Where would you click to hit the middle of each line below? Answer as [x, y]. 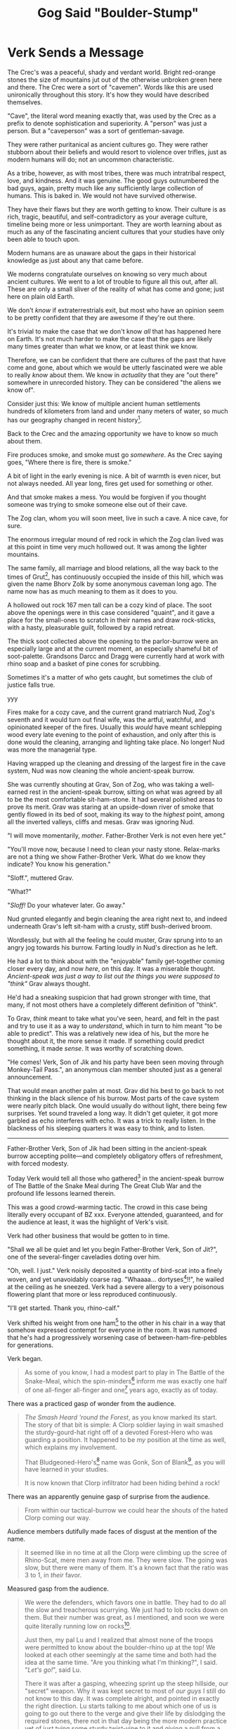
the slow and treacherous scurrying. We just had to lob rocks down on [126, 1610]
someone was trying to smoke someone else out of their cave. [97, 504]
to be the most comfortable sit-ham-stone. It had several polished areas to [115, 800]
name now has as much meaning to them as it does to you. [92, 592]
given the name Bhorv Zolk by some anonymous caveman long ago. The [112, 584]
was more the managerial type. [52, 750]
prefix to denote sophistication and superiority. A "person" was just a [107, 123]
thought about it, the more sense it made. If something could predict [106, 1041]
